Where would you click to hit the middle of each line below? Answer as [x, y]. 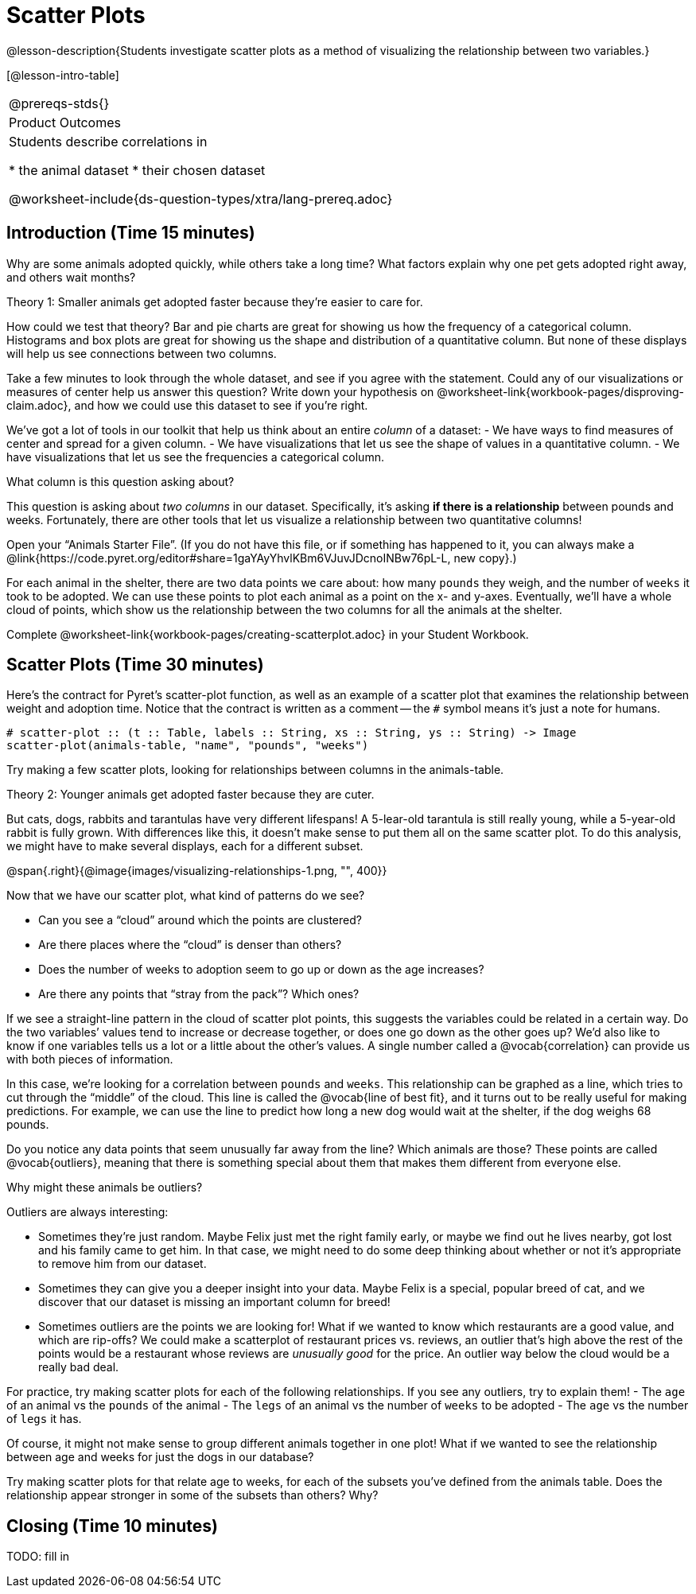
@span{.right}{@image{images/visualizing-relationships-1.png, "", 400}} [197, 871]
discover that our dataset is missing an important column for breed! [214, 1302]
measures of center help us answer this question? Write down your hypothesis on [220, 391]
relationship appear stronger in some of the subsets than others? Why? [192, 1495]
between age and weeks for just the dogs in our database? [160, 1457]
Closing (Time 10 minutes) [113, 1526]
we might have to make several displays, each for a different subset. [185, 846]
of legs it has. [44, 1419]
